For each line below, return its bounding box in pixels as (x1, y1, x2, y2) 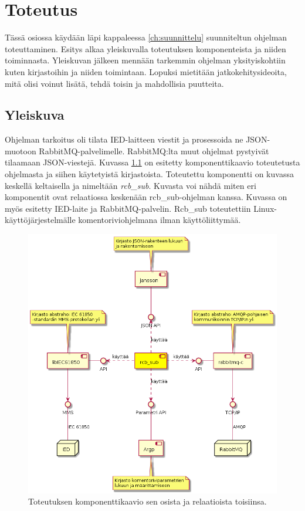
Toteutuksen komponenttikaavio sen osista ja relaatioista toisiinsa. (28, 495, 267, 507)
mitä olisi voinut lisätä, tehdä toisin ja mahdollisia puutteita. (5, 77, 224, 89)
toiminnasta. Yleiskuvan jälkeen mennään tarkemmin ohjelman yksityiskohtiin (5, 54, 286, 66)
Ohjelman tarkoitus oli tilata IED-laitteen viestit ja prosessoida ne (5, 133, 243, 145)
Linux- (253, 202, 277, 214)
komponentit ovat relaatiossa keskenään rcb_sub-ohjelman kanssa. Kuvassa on (5, 191, 287, 203)
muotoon (5, 144, 36, 157)
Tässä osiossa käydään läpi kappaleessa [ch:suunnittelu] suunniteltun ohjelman (5, 31, 287, 43)
